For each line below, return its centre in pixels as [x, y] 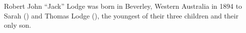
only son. [18, 25]
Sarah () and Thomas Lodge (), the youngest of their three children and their [121, 15]
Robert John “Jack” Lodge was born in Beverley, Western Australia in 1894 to [123, 6]
